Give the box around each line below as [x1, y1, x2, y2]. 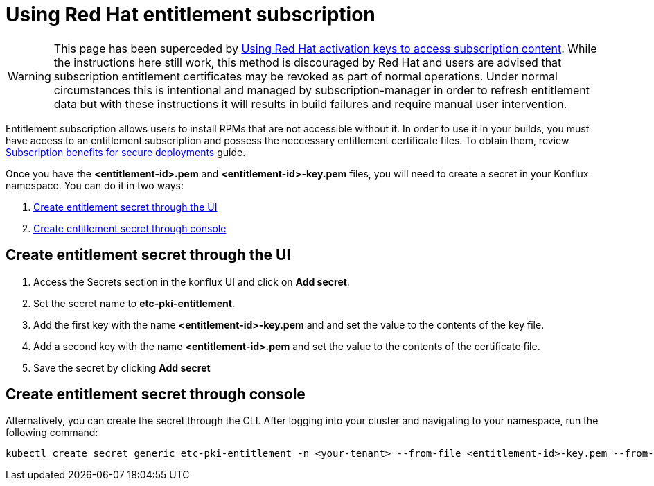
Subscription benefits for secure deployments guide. [6, 146, 246, 158]
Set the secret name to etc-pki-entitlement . [33, 297, 235, 309]
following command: [6, 426, 98, 439]
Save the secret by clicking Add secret [33, 361, 211, 374]
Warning [8, 69, 51, 83]
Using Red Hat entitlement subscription [6, 3, 375, 26]
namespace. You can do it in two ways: [6, 179, 184, 191]
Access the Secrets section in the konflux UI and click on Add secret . [33, 275, 350, 288]
